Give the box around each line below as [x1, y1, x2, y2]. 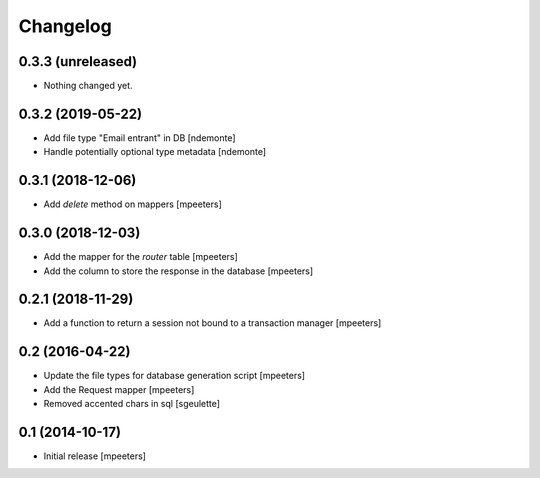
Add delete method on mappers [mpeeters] [43, 198, 222, 210]
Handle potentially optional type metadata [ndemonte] [43, 146, 267, 158]
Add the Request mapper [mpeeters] [43, 383, 195, 395]
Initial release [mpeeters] [43, 450, 147, 462]
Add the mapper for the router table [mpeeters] [43, 251, 239, 263]
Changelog [18, 15, 112, 37]
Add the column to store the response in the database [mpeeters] [43, 265, 314, 277]
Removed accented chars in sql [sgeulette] [43, 398, 220, 410]
